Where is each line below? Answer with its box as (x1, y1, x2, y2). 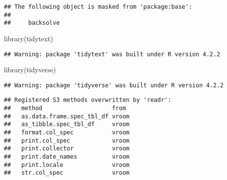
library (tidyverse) (4, 65, 56, 75)
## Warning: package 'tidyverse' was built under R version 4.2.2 (4, 82, 224, 89)
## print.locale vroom (4, 161, 130, 168)
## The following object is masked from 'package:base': (4, 3, 192, 10)
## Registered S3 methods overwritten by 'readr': (4, 97, 171, 104)
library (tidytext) (4, 33, 53, 43)
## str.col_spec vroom (4, 169, 130, 177)
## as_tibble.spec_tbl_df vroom (4, 121, 130, 128)
